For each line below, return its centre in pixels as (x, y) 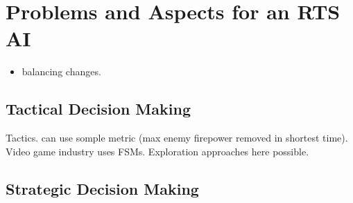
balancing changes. (61, 71)
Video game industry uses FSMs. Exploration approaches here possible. (157, 151)
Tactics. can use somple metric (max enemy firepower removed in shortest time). (177, 138)
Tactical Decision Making (98, 109)
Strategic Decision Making (102, 188)
